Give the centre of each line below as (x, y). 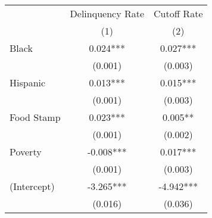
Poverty (26, 152)
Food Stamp (35, 117)
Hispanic (28, 82)
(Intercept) (32, 186)
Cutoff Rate (178, 13)
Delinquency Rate (107, 13)
